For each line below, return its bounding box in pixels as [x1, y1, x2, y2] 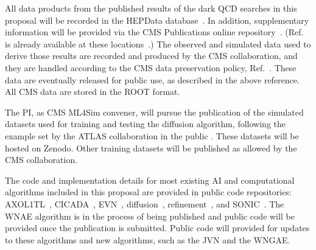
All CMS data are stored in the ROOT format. [5, 85, 180, 98]
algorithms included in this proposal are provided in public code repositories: [5, 186, 292, 198]
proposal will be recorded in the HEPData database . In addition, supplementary [5, 13, 309, 26]
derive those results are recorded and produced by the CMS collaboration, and [5, 49, 298, 62]
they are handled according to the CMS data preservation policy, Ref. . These [5, 61, 297, 74]
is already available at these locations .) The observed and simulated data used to [5, 37, 311, 50]
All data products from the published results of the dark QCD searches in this [5, 2, 297, 14]
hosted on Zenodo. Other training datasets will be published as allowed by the [5, 141, 297, 154]
